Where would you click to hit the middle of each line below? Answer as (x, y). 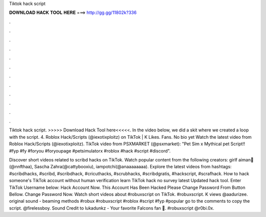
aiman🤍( (246, 160)
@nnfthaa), (21, 167)
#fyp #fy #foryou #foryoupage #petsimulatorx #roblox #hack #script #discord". (90, 151)
